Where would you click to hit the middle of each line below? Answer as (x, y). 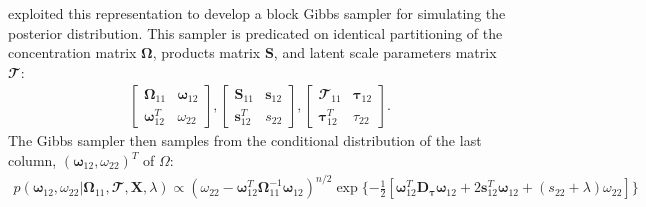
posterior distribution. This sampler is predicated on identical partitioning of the (255, 32)
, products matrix (206, 52)
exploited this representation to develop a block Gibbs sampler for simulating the (257, 13)
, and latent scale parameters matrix (385, 52)
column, (32, 160)
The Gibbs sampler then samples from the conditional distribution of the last (245, 140)
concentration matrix (72, 52)
